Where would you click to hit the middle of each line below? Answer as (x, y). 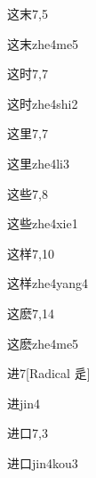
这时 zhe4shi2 (43, 103)
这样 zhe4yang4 (48, 283)
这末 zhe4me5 (43, 43)
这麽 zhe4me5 (43, 343)
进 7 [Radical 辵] (49, 373)
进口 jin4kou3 (43, 462)
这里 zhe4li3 (38, 163)
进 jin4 (24, 403)
